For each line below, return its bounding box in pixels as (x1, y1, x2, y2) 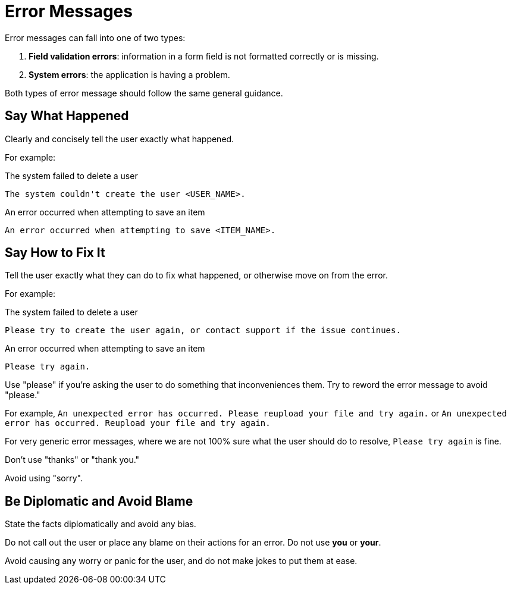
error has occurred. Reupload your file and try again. (5, 418, 271, 428)
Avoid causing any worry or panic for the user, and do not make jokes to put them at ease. (5, 556, 358, 566)
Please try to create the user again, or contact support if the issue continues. (5, 325, 401, 336)
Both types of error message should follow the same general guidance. (5, 87, 283, 98)
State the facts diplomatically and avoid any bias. (5, 519, 196, 530)
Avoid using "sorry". (5, 473, 83, 484)
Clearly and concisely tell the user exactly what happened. (5, 133, 234, 144)
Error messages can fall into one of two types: (5, 32, 186, 43)
